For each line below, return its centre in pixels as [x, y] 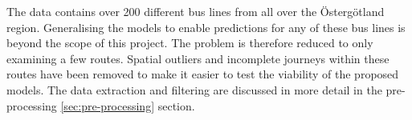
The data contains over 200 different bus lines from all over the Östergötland [196, 11]
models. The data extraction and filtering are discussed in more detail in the [194, 89]
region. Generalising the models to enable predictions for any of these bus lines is [206, 27]
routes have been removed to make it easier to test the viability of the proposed [203, 74]
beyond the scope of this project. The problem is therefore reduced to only [190, 43]
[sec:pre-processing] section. [128, 105]
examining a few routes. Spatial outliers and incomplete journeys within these [198, 58]
